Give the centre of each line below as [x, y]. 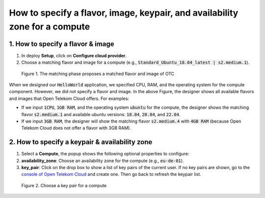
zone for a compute [50, 26]
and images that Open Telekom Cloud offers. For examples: [69, 99]
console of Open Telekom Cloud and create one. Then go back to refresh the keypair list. [111, 174]
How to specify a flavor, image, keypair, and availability [124, 13]
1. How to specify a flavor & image [62, 44]
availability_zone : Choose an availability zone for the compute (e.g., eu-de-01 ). [103, 161]
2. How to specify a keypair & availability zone [81, 142]
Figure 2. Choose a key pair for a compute [64, 185]
